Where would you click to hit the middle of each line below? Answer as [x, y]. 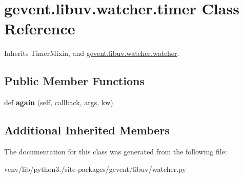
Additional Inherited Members [87, 130]
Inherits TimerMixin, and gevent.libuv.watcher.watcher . [92, 53]
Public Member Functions [74, 81]
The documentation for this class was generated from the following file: [116, 151]
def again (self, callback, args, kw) [59, 102]
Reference [40, 28]
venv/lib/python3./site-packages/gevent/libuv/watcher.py [95, 169]
